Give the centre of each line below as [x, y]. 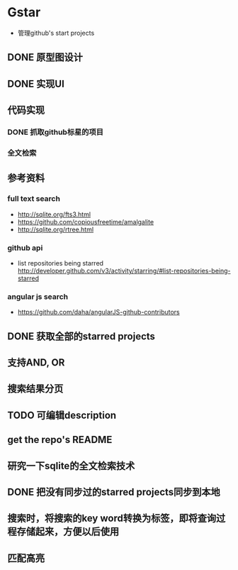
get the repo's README [60, 440]
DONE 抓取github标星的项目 [56, 132]
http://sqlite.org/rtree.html [56, 229]
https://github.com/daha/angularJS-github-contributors [99, 312]
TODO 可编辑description [62, 415]
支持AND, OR [36, 363]
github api [25, 248]
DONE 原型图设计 [45, 57]
